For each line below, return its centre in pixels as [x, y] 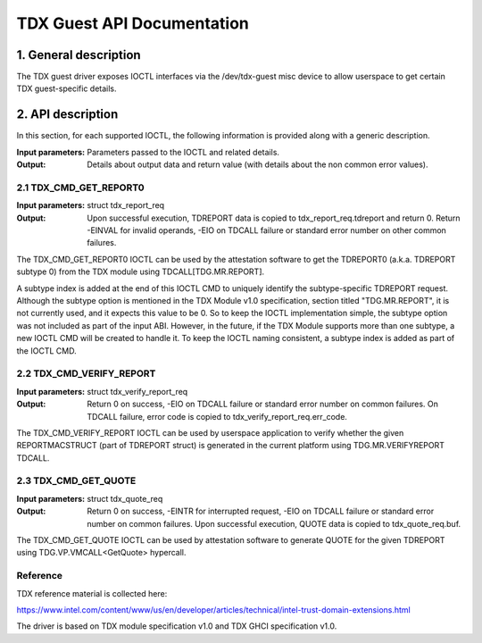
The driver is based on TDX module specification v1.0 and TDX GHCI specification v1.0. [177, 626]
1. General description [79, 55]
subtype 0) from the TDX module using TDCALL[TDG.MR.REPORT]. [141, 271]
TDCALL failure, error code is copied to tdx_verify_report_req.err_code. [217, 416]
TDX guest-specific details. [66, 88]
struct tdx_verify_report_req [137, 391]
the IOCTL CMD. [46, 351]
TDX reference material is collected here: [92, 593]
